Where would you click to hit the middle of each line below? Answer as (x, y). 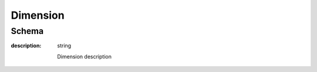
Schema (27, 31)
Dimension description (84, 56)
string (64, 46)
